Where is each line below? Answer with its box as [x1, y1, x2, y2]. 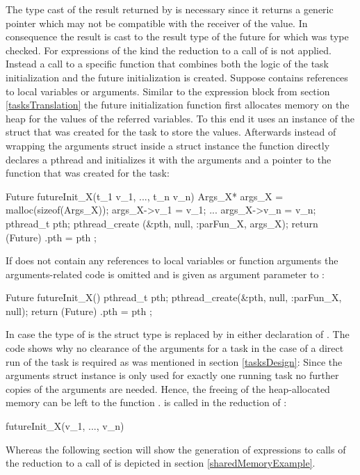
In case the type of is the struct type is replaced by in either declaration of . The [6, 327, 350, 341]
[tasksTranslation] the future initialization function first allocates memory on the [6, 97, 350, 112]
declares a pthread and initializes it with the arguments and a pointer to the [6, 152, 332, 166]
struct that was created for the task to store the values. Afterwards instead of [6, 124, 336, 139]
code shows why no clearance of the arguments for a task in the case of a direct [6, 341, 344, 355]
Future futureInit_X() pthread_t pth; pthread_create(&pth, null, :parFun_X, [6, 290, 342, 305]
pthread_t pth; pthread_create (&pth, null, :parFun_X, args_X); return [6, 216, 318, 230]
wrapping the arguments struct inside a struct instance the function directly [6, 138, 330, 152]
